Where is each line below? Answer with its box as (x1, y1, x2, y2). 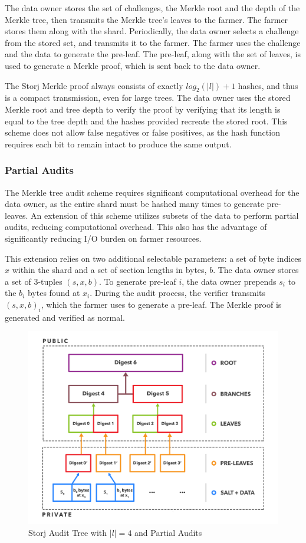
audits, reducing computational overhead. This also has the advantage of (5, 221, 267, 233)
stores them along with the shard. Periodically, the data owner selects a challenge (5, 25, 299, 37)
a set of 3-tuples (5, 275, 62, 287)
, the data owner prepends (182, 275, 277, 287)
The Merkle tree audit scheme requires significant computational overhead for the (5, 186, 300, 198)
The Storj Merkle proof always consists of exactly (5, 79, 183, 91)
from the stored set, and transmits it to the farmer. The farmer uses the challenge (5, 36, 301, 48)
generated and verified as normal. (5, 311, 125, 323)
